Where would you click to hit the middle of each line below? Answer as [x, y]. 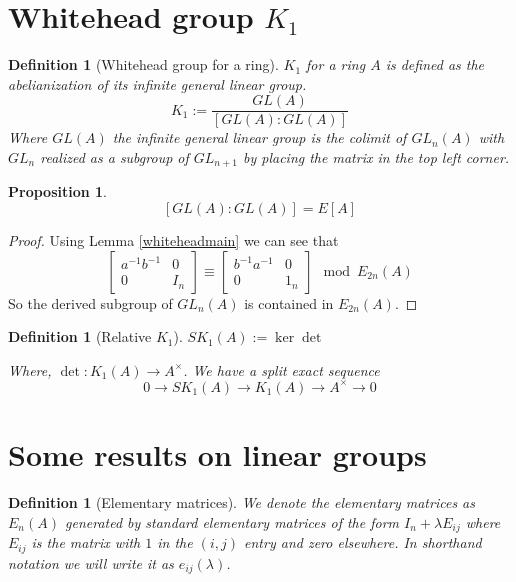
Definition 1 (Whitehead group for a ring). [143, 64]
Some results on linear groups [217, 454]
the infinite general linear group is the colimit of [259, 137]
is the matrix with [86, 542]
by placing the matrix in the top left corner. [376, 156]
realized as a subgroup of [114, 156]
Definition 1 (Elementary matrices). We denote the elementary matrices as [241, 502]
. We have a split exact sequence [281, 369]
